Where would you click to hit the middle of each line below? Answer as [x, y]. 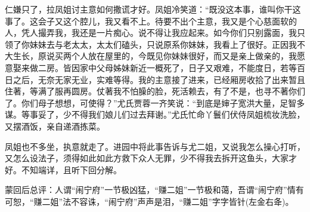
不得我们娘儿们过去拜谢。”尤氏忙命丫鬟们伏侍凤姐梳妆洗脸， [188, 114]
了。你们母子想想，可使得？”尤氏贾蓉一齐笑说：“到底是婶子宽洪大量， [142, 102]
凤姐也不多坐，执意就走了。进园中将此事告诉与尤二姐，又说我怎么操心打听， [155, 146]
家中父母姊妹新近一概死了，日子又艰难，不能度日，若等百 [192, 67]
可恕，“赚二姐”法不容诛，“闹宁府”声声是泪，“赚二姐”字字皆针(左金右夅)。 [149, 201]
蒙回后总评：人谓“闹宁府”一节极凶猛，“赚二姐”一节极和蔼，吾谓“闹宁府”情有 [154, 190]
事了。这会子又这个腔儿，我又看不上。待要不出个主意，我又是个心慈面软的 [151, 21]
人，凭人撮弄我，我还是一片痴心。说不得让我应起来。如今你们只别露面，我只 [155, 33]
